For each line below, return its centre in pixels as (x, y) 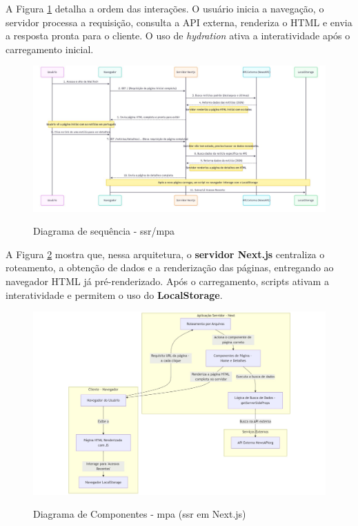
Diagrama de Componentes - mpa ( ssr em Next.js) (140, 514)
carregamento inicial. (50, 49)
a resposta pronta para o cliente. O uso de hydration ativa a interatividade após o (178, 36)
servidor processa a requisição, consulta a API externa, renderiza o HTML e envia (179, 22)
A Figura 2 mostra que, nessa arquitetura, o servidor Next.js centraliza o (165, 254)
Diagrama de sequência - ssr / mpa (104, 231)
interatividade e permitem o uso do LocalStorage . (114, 294)
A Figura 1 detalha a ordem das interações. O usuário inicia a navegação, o (165, 8)
